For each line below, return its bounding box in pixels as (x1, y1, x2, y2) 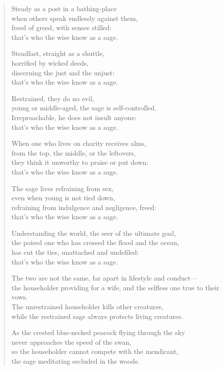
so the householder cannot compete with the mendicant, (11, 346, 178, 356)
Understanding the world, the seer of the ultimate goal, (11, 228, 176, 238)
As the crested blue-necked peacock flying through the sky (11, 327, 185, 337)
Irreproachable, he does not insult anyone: (11, 112, 137, 122)
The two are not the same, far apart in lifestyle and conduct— (11, 273, 197, 283)
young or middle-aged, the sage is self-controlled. (11, 103, 156, 113)
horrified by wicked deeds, (11, 57, 89, 68)
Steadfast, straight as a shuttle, (11, 48, 105, 58)
